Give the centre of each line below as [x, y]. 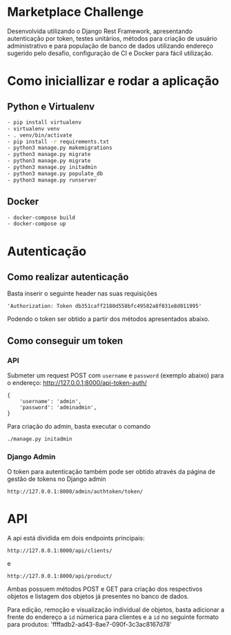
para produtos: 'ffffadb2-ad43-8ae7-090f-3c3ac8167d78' [90, 625]
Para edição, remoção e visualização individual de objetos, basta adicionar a [116, 610]
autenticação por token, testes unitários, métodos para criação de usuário [112, 38]
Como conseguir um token [65, 341]
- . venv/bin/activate [40, 135]
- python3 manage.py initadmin [52, 167]
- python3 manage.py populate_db [55, 173]
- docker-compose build [41, 217]
